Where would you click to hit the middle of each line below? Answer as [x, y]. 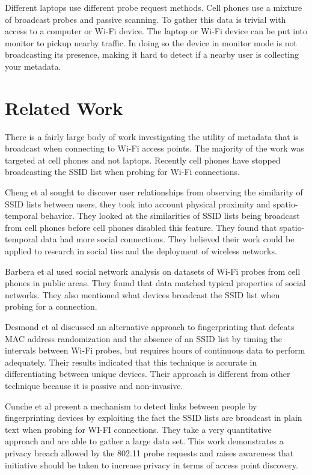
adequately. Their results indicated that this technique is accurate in [131, 362]
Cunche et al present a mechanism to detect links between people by [131, 406]
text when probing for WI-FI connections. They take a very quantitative [138, 429]
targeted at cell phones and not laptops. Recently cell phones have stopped [143, 160]
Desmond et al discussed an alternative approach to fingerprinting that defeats [150, 326]
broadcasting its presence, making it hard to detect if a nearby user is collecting [152, 54]
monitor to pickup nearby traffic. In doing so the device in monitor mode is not [151, 42]
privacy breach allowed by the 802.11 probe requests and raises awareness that [149, 452]
